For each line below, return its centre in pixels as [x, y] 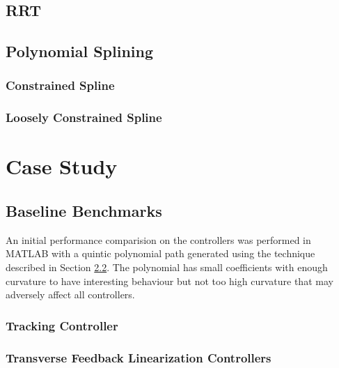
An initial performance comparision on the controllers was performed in [158, 239]
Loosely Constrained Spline [84, 117]
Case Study [62, 166]
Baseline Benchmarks [84, 211]
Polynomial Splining [79, 51]
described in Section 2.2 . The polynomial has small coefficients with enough [167, 267]
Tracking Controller [62, 325]
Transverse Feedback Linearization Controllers [139, 357]
